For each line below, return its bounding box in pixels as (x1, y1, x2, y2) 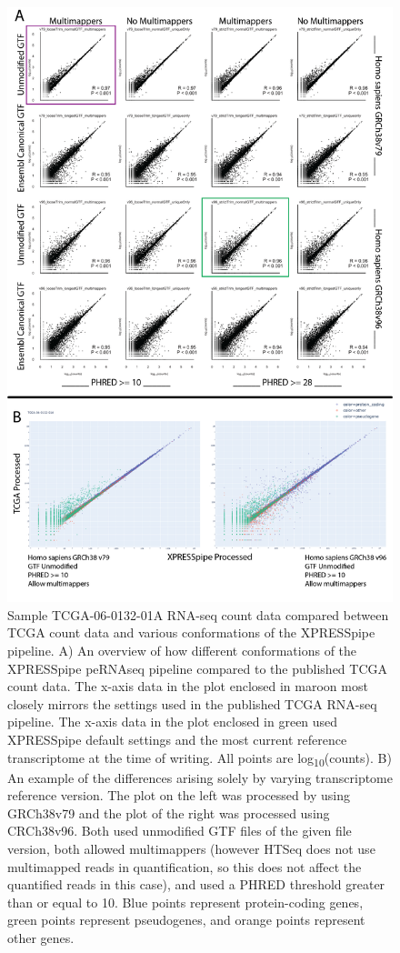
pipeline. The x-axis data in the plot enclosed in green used (7, 712, 338, 731)
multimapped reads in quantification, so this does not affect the (7, 857, 362, 876)
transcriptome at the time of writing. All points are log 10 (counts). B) (7, 747, 392, 769)
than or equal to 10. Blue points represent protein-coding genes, (7, 892, 364, 911)
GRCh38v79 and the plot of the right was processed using (7, 803, 330, 822)
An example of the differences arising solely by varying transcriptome (7, 767, 393, 787)
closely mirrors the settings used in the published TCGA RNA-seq (7, 694, 377, 713)
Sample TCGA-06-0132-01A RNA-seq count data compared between (7, 605, 389, 624)
